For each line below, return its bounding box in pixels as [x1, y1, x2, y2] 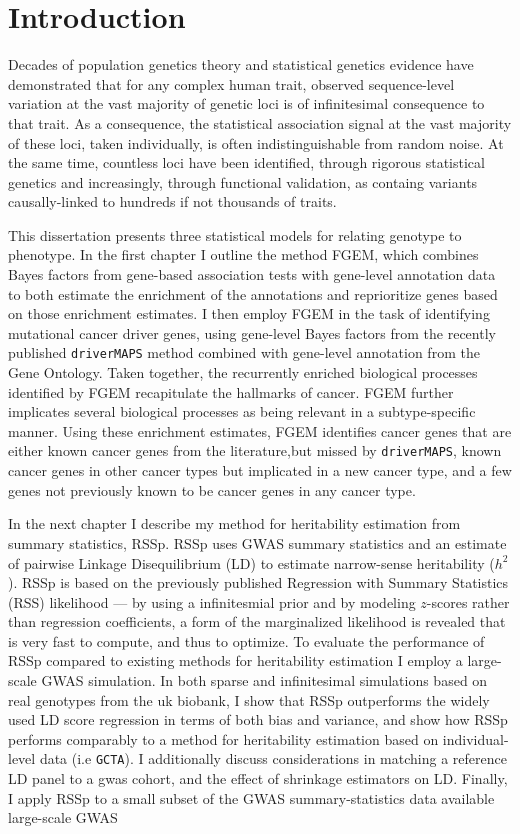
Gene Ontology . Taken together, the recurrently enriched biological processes [8, 362, 478, 383]
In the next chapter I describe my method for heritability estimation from [8, 513, 461, 534]
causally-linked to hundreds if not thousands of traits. [8, 191, 337, 212]
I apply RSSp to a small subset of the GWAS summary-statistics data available [8, 787, 495, 808]
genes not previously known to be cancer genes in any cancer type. [8, 479, 416, 500]
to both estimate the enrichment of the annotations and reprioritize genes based [8, 283, 498, 304]
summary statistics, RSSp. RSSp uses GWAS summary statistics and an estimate [8, 532, 507, 553]
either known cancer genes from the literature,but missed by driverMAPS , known [8, 440, 502, 461]
